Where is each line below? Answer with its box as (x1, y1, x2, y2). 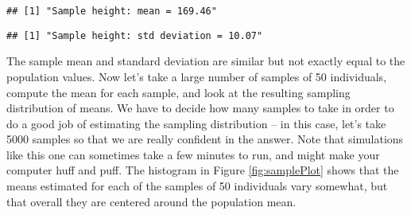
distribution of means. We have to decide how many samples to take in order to (6, 100, 394, 116)
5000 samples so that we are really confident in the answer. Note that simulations (6, 131, 404, 147)
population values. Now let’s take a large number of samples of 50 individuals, (6, 68, 387, 84)
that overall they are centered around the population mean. (6, 193, 297, 209)
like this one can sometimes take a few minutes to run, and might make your (6, 146, 380, 162)
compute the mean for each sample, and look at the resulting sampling (6, 84, 351, 100)
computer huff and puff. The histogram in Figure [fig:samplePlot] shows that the (6, 162, 399, 178)
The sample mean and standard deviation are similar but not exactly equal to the (6, 53, 405, 69)
